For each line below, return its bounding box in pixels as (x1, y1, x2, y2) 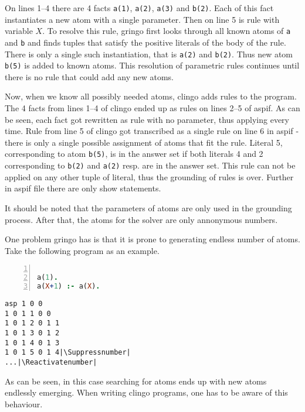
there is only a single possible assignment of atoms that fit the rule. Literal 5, (5, 136, 283, 148)
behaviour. (5, 397, 43, 410)
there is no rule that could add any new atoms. (5, 70, 174, 83)
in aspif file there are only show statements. (5, 182, 161, 194)
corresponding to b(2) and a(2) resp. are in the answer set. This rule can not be (5, 159, 296, 171)
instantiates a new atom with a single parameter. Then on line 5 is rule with (5, 13, 280, 25)
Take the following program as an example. (5, 244, 160, 256)
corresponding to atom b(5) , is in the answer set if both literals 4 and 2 (5, 147, 263, 160)
